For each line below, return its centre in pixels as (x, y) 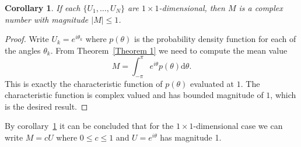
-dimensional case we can (238, 126)
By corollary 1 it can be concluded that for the (89, 126)
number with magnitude (47, 19)
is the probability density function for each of (215, 39)
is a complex (261, 8)
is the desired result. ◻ (46, 106)
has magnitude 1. (191, 137)
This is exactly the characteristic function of (84, 83)
